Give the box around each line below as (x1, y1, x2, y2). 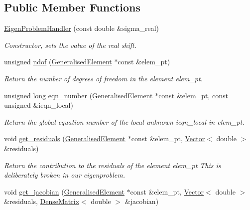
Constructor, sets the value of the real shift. (4, 39, 137, 50)
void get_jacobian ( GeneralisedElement (4, 186, 125, 197)
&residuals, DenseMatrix (4, 196, 80, 207)
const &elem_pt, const (158, 90, 228, 100)
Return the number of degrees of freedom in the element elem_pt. (4, 73, 203, 83)
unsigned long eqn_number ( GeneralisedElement (4, 90, 153, 100)
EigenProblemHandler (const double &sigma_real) (4, 23, 159, 33)
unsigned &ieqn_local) (4, 100, 73, 110)
